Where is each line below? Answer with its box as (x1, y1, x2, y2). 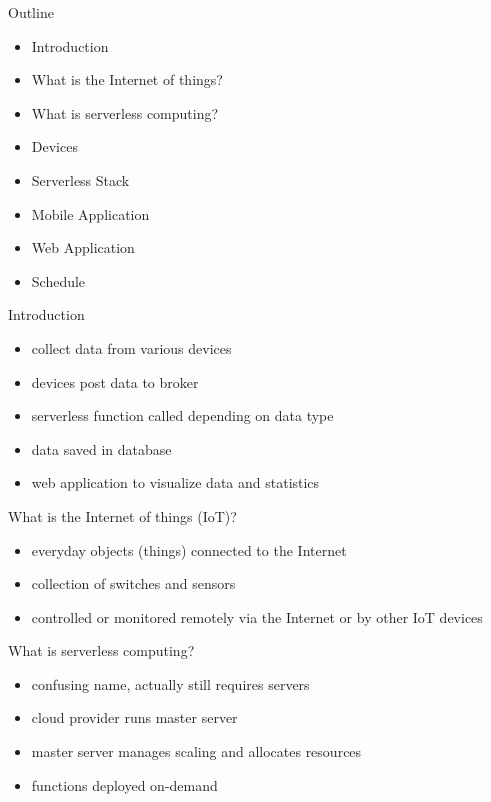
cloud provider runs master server (31, 707, 238, 728)
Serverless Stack (31, 169, 130, 190)
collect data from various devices (31, 337, 232, 358)
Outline (8, 2, 54, 22)
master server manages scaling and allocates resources (31, 741, 362, 762)
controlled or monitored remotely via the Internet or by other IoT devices (31, 606, 483, 627)
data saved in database (31, 438, 172, 459)
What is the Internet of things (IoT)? (8, 505, 237, 526)
